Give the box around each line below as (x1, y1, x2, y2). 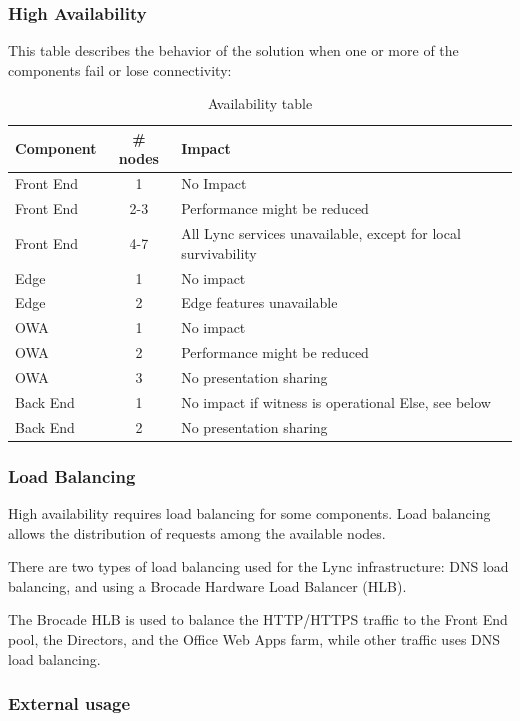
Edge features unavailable (181, 292, 338, 313)
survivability (181, 242, 257, 263)
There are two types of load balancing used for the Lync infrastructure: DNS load (8, 556, 509, 577)
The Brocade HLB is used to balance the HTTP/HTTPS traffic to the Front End (8, 609, 508, 630)
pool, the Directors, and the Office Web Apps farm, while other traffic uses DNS (8, 628, 501, 649)
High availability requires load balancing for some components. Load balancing (8, 502, 491, 523)
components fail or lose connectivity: (8, 59, 232, 80)
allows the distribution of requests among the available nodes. (8, 522, 386, 543)
